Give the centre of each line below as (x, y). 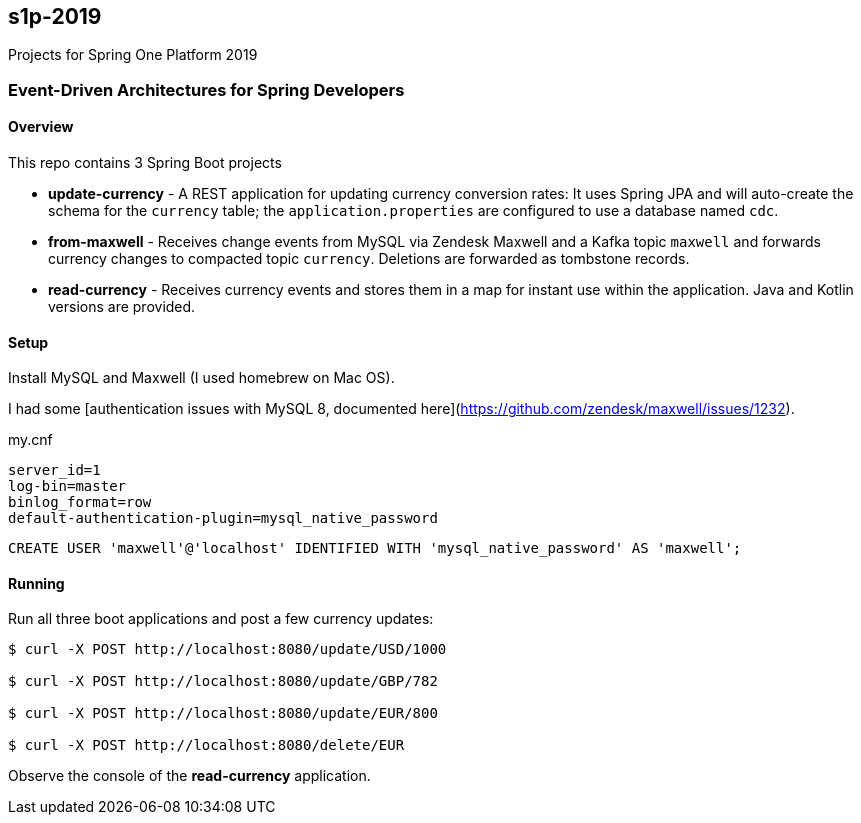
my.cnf (30, 440)
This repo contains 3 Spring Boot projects (145, 163)
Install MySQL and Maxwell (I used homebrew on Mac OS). (201, 378)
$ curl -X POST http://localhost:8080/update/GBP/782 (223, 681)
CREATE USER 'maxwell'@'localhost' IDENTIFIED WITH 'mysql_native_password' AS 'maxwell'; (375, 548)
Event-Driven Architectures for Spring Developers (206, 89)
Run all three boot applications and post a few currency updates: (221, 619)
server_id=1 (54, 470)
